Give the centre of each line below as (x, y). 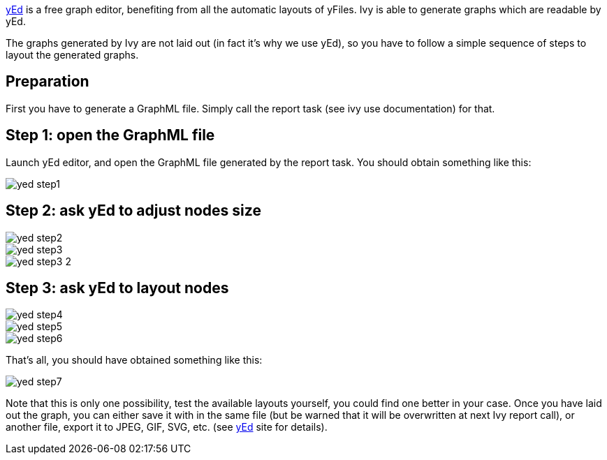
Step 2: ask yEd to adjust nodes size (133, 211)
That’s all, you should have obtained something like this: (134, 360)
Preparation (47, 82)
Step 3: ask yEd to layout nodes (117, 288)
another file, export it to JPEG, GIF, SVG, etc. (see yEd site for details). (167, 427)
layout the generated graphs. (72, 55)
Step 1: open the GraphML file (110, 135)
